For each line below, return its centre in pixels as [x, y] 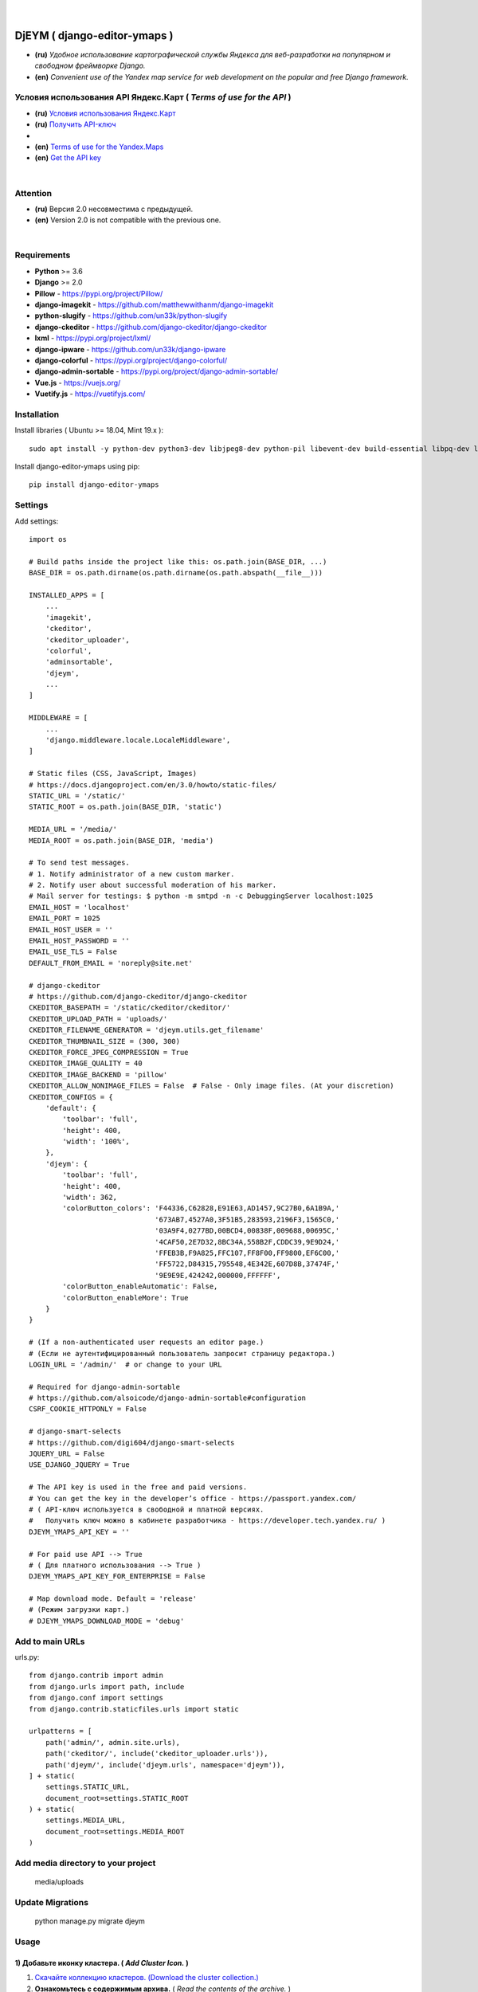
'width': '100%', [96, 1142]
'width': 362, [90, 1198]
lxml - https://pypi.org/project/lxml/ [93, 338]
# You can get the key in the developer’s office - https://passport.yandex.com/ [193, 1498]
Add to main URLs [50, 1641]
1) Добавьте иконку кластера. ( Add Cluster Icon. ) [102, 1963]
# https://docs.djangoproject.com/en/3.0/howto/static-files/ [153, 784]
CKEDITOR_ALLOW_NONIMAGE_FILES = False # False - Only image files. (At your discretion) [212, 1086]
